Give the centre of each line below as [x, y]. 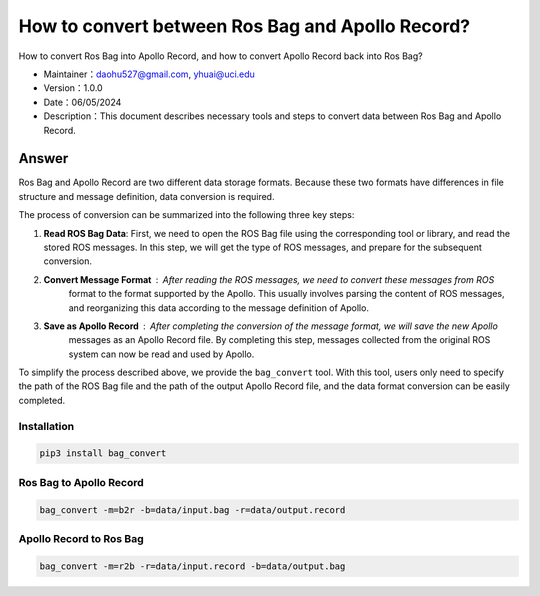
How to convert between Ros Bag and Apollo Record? [244, 26]
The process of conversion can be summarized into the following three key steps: [186, 215]
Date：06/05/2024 [82, 102]
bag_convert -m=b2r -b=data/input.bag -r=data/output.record [192, 509]
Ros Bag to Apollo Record [81, 482]
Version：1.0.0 [73, 88]
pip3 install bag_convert [103, 453]
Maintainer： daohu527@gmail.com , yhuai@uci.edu [149, 74]
